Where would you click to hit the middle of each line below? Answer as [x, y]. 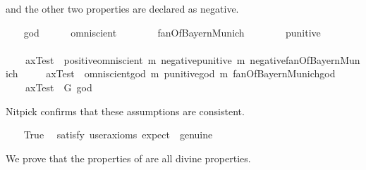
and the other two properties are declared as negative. [122, 8]
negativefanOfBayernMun [305, 59]
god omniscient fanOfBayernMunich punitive [172, 32]
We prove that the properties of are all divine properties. [128, 158]
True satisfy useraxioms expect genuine [118, 135]
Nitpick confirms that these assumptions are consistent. [125, 111]
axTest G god [59, 87]
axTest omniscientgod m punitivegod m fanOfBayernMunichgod [191, 73]
